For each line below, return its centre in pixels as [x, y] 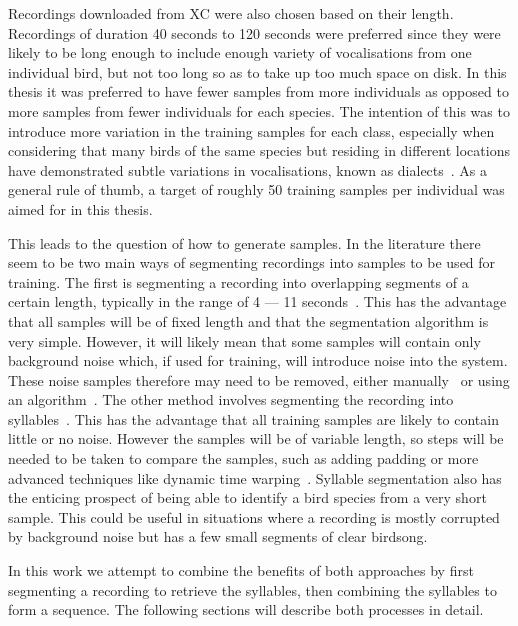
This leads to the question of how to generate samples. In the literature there [244, 242]
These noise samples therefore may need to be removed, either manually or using [259, 379]
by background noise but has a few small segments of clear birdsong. [218, 536]
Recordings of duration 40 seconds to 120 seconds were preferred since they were [254, 32]
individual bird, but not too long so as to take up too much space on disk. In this [257, 71]
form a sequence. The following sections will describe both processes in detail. [246, 609]
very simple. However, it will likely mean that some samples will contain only [244, 340]
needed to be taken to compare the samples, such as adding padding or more [243, 458]
